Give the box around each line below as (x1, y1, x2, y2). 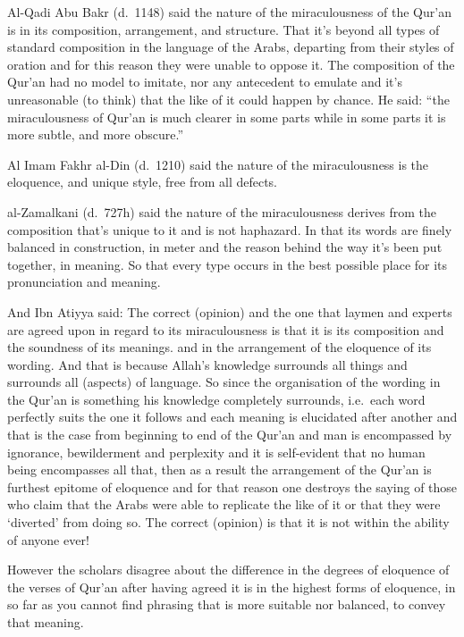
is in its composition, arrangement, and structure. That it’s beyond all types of (7, 20, 440, 38)
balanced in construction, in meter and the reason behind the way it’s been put (7, 238, 443, 256)
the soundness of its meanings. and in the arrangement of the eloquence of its (7, 338, 432, 356)
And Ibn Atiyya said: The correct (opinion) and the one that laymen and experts (7, 302, 452, 321)
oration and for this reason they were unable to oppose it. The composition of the (7, 54, 455, 73)
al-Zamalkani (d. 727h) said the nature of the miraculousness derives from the (7, 202, 437, 221)
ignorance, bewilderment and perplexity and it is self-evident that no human (7, 442, 426, 461)
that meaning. (7, 613, 84, 631)
